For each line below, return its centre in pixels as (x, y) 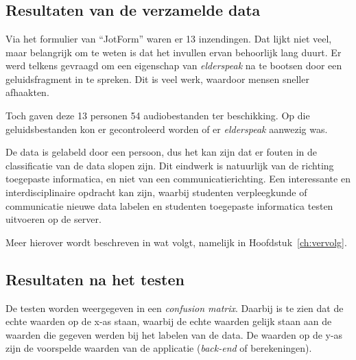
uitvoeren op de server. (54, 219)
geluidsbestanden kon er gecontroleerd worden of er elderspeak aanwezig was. (167, 129)
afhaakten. (27, 92)
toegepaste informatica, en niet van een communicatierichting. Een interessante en (178, 179)
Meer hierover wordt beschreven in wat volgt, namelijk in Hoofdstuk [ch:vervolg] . (176, 242)
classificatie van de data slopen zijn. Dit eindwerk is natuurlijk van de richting (170, 165)
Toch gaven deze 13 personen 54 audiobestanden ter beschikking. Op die (158, 115)
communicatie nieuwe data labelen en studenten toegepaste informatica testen (169, 205)
